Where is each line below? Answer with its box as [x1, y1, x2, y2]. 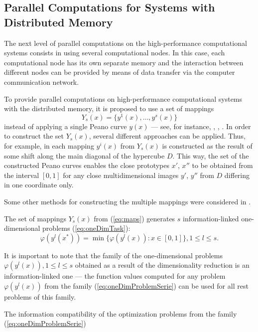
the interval [4, 169, 39, 180]
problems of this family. [4, 291, 76, 302]
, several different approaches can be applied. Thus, [89, 131, 246, 141]
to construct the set [4, 131, 64, 141]
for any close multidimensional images [63, 169, 179, 180]
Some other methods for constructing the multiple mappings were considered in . [4, 196, 251, 206]
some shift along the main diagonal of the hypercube [4, 150, 165, 161]
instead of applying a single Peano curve [4, 121, 127, 131]
